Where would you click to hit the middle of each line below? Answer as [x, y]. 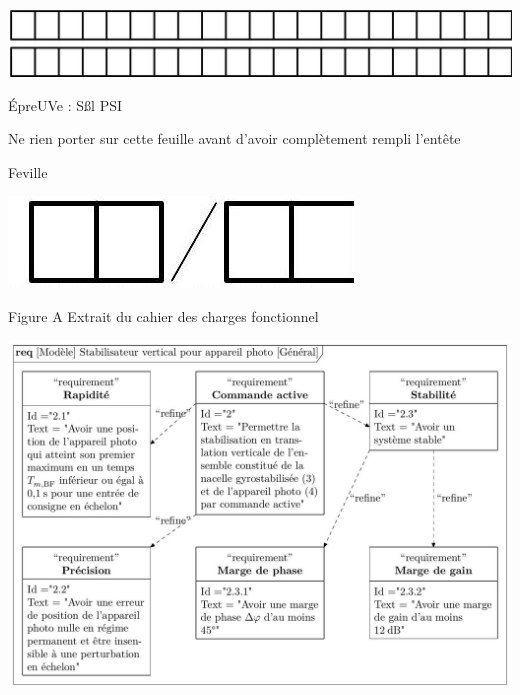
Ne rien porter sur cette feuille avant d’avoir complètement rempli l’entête [234, 138]
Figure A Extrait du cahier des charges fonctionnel [163, 315]
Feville [28, 171]
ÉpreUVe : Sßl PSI [65, 104]
